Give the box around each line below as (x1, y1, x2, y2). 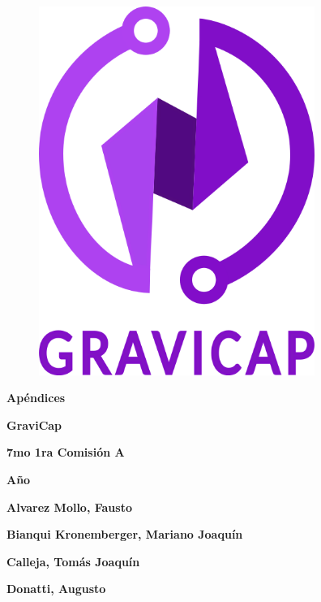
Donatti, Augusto (6, 580, 106, 597)
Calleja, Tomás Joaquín (6, 552, 140, 570)
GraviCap (6, 416, 62, 433)
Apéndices (6, 389, 66, 406)
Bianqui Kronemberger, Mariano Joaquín (6, 526, 243, 543)
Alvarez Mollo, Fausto (6, 498, 132, 515)
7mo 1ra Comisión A (6, 444, 125, 461)
